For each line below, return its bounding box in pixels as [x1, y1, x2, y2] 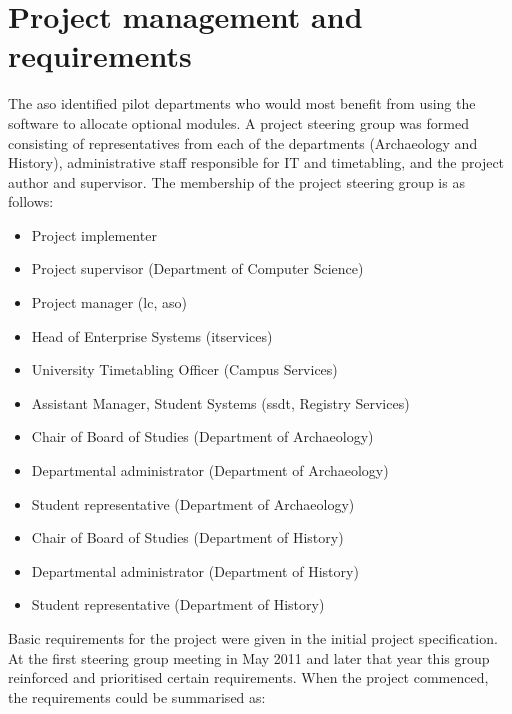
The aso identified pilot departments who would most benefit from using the [8, 93, 476, 114]
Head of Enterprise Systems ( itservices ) [31, 325, 273, 346]
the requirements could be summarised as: [8, 686, 266, 707]
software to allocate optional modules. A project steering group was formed [8, 112, 469, 133]
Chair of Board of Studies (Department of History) [31, 527, 344, 548]
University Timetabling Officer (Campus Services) [31, 359, 338, 380]
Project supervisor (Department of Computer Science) [31, 258, 364, 279]
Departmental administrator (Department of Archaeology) [31, 460, 389, 481]
